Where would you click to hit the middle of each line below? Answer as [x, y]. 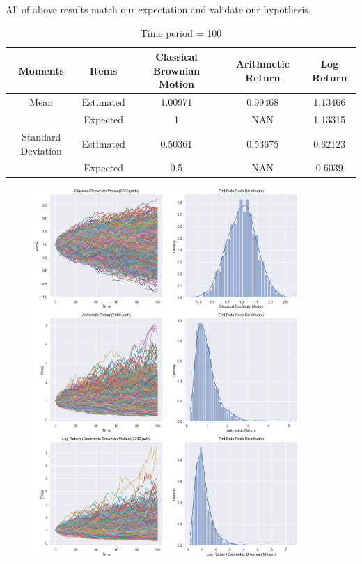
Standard [41, 136]
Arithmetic [262, 63]
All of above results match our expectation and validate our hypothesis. [158, 9]
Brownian [176, 70]
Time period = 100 [181, 32]
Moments [41, 70]
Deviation [41, 150]
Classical [176, 57]
